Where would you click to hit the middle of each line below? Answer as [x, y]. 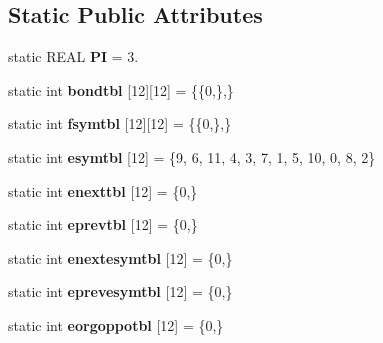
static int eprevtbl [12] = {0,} [103, 224]
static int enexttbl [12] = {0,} [103, 190]
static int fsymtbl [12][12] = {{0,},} [120, 123]
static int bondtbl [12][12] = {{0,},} [121, 89]
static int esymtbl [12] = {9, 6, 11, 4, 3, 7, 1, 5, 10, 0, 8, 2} [192, 156]
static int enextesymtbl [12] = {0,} [120, 257]
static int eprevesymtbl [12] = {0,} [120, 291]
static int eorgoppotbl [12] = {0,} [116, 324]
